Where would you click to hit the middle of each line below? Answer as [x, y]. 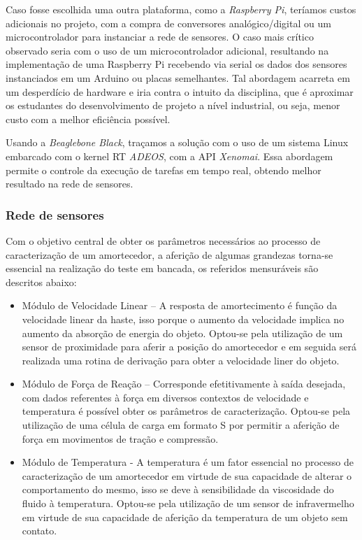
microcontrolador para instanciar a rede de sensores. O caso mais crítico [160, 37]
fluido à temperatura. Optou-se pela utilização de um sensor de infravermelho [188, 503]
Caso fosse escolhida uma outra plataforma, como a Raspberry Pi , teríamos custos [181, 9]
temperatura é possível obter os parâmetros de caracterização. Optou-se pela [186, 411]
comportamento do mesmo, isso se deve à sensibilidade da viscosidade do [178, 489]
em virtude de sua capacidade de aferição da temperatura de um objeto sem [185, 517]
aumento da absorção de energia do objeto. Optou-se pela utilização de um [182, 333]
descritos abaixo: [41, 282]
